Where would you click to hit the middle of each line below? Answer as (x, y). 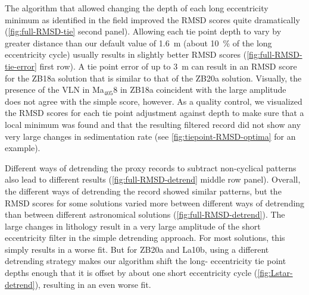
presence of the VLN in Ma (54, 90)
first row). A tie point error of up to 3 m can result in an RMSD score (168, 66)
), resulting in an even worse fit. (93, 284)
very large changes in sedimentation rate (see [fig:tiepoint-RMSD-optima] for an (150, 136)
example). (23, 148)
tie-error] (21, 66)
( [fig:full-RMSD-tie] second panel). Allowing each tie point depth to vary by (143, 31)
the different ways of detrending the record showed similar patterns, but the (143, 191)
